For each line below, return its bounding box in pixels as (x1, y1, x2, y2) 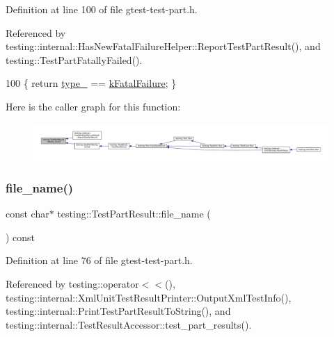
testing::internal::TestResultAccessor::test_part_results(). (6, 317, 252, 331)
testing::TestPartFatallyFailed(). (6, 52, 143, 67)
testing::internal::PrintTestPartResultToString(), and (6, 304, 231, 318)
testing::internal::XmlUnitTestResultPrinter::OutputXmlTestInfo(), (6, 290, 292, 304)
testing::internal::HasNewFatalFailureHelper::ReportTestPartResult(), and (6, 39, 321, 54)
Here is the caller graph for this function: (6, 99, 181, 113)
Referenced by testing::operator (6, 276, 139, 290)
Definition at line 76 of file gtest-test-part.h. (6, 253, 193, 268)
